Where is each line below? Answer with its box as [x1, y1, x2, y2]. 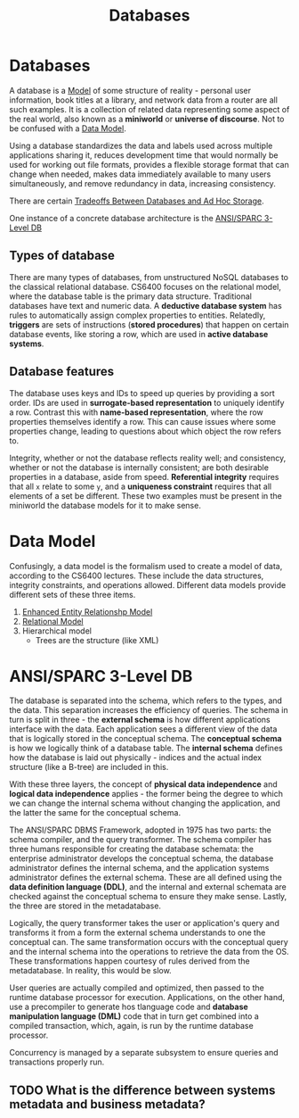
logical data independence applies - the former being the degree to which [9, 789, 283, 799]
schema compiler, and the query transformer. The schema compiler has [9, 834, 272, 845]
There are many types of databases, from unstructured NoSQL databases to [9, 271, 289, 282]
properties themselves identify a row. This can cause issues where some [9, 416, 276, 426]
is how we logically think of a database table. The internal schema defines [9, 742, 283, 754]
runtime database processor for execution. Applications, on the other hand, [9, 992, 286, 1003]
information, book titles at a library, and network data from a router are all [9, 95, 279, 105]
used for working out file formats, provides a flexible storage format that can [9, 159, 289, 170]
